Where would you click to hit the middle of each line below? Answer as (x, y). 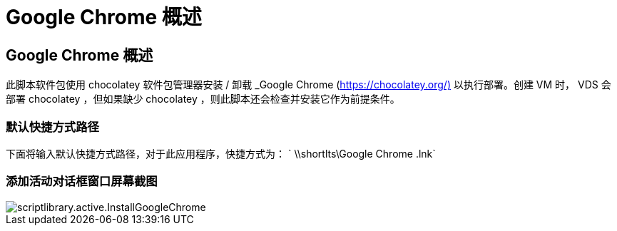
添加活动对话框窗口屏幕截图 (82, 181)
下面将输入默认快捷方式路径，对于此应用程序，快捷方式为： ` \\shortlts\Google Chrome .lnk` (221, 153)
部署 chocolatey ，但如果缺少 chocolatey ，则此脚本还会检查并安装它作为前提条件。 (203, 99)
